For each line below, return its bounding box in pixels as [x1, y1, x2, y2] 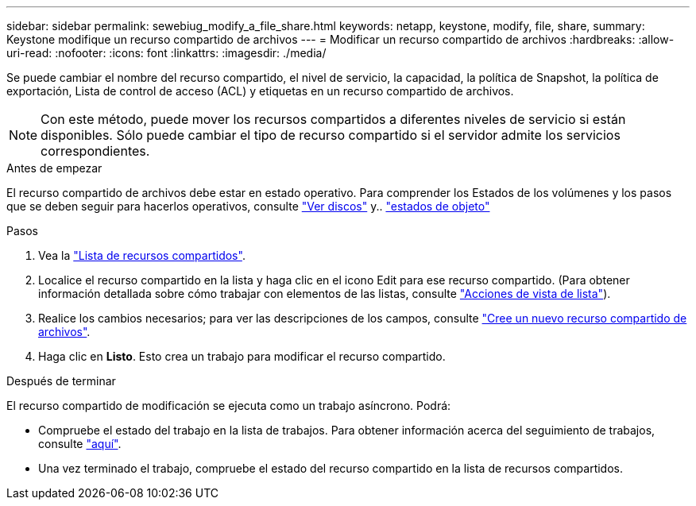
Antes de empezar [6, 161, 102, 175]
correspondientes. [41, 143, 150, 159]
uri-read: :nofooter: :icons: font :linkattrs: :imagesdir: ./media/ [6, 46, 327, 60]
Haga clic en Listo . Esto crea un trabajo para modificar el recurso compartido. [38, 350, 446, 363]
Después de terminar [6, 374, 116, 388]
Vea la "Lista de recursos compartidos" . [38, 249, 246, 262]
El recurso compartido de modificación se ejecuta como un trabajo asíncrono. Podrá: [6, 399, 451, 412]
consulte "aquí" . [38, 437, 122, 450]
